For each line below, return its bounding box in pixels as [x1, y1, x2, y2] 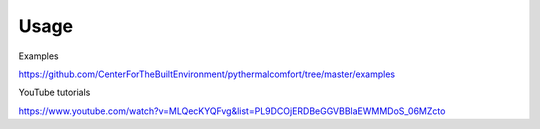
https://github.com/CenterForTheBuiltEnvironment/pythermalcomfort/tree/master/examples [18, 68, 395, 80]
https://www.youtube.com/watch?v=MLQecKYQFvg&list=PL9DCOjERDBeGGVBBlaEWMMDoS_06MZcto [18, 105, 446, 117]
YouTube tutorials [18, 86, 91, 99]
